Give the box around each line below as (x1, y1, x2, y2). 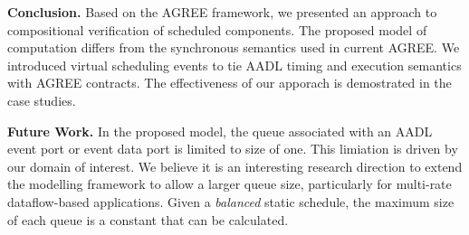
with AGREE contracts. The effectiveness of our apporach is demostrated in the (7, 73, 452, 92)
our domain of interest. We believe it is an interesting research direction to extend (7, 156, 463, 175)
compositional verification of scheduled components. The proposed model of (7, 20, 427, 39)
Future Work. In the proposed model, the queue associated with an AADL (7, 121, 433, 140)
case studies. (7, 90, 76, 109)
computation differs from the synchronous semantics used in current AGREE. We (7, 38, 460, 57)
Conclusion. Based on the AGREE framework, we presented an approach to (7, 3, 437, 21)
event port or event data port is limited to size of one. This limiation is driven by (7, 139, 458, 158)
